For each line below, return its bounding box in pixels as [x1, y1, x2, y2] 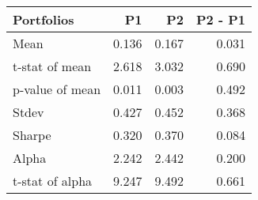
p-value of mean [13, 80, 101, 98]
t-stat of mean [13, 57, 92, 75]
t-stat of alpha [13, 172, 93, 190]
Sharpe [13, 126, 51, 144]
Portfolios [13, 10, 74, 28]
